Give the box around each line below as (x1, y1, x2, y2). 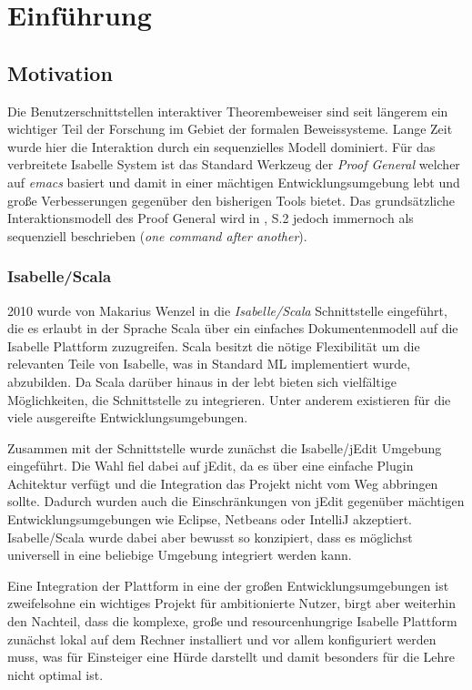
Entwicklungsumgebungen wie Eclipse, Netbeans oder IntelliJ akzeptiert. (7, 510, 413, 529)
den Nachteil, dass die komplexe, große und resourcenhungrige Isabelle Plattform (7, 612, 457, 631)
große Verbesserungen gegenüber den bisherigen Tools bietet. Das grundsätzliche (7, 190, 456, 209)
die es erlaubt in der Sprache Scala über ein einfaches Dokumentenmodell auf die (7, 319, 458, 338)
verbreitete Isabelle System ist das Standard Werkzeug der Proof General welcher (7, 155, 460, 174)
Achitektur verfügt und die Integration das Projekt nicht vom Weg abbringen (7, 473, 438, 492)
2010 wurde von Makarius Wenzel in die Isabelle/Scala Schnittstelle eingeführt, (7, 300, 447, 320)
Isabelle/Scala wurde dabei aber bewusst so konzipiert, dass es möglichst (7, 527, 413, 546)
